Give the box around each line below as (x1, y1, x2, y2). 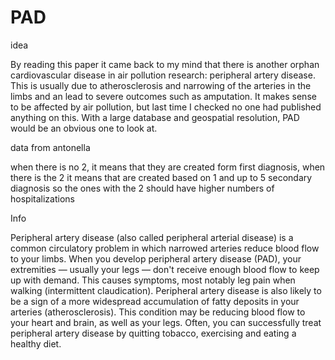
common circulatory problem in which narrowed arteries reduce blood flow (10, 242, 320, 254)
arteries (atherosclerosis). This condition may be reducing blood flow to (10, 306, 306, 318)
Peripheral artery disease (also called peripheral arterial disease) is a (10, 231, 294, 243)
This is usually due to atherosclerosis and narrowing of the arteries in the (10, 79, 312, 91)
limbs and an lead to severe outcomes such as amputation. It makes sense (10, 90, 317, 102)
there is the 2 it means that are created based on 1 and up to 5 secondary (10, 171, 313, 183)
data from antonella (10, 141, 91, 153)
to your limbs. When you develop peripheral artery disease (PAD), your (10, 252, 302, 265)
